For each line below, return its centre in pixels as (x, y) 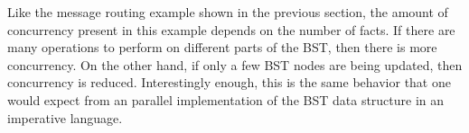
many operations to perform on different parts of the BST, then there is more (222, 47)
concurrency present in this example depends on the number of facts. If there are (231, 29)
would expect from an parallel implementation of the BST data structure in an (226, 99)
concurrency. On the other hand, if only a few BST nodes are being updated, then (235, 64)
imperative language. (65, 117)
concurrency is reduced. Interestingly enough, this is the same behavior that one (229, 82)
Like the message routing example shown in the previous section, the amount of (228, 12)
